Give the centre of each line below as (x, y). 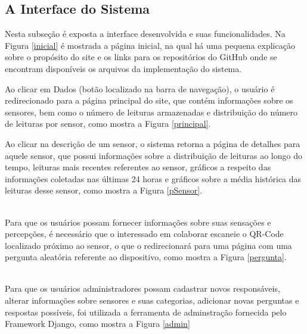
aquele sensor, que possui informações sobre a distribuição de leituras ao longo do (153, 155)
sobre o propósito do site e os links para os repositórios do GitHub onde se (141, 57)
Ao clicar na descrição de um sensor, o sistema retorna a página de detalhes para (153, 143)
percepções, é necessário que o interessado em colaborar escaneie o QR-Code (144, 234)
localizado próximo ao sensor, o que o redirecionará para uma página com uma (148, 245)
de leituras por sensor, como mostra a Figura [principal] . (108, 124)
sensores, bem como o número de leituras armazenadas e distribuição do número (151, 112)
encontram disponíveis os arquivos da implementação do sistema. (123, 68)
